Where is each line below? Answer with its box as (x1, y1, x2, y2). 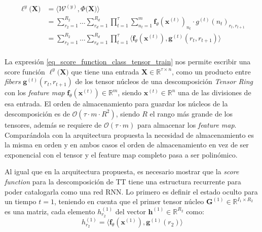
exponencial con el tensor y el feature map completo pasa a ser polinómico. (5, 149, 238, 160)
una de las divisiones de (178, 87, 251, 98)
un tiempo (5, 196, 36, 207)
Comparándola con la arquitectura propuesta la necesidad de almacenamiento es (5, 129, 254, 140)
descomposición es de (5, 108, 70, 119)
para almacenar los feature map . (137, 119, 237, 130)
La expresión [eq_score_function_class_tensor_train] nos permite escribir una (5, 56, 251, 67)
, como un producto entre (172, 66, 251, 76)
